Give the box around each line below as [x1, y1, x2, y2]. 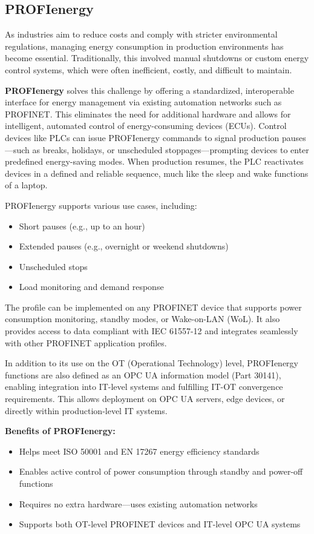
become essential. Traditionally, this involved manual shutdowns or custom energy [5, 51, 309, 64]
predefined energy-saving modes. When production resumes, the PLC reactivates [5, 155, 304, 168]
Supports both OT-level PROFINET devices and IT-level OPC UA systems [19, 518, 301, 530]
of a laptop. [5, 179, 48, 191]
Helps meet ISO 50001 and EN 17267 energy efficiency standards [19, 444, 260, 457]
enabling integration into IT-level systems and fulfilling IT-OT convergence [5, 380, 283, 393]
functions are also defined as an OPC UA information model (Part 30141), [5, 368, 281, 381]
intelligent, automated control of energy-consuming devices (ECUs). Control [5, 119, 287, 132]
